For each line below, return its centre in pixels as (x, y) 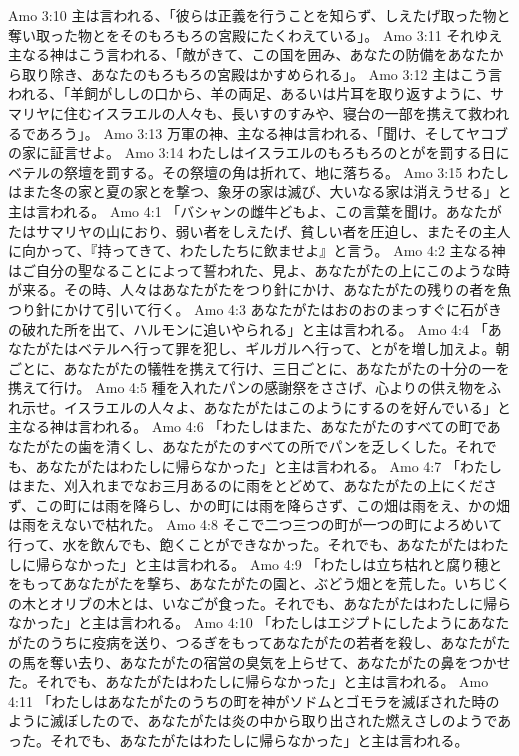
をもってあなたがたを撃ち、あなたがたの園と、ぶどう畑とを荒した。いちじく (259, 583)
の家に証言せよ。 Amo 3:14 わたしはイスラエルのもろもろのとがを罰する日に (259, 152)
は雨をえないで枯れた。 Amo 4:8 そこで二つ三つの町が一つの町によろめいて (255, 524)
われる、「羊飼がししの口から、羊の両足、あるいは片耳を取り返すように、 (249, 93)
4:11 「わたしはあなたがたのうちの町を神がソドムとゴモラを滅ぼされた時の (254, 700)
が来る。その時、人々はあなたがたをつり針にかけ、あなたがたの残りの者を (253, 289)
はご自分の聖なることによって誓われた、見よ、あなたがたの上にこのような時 (259, 269)
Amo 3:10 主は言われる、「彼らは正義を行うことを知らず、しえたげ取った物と (259, 15)
